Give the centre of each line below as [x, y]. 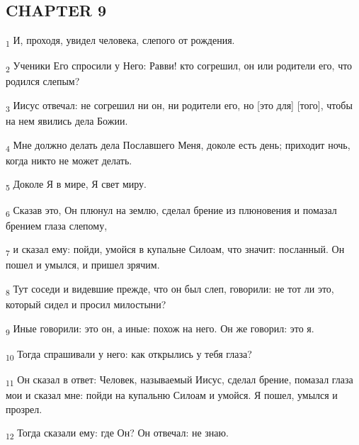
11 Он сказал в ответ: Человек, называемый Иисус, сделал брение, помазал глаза [179, 380]
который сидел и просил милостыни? [86, 304]
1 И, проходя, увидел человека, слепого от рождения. [120, 41]
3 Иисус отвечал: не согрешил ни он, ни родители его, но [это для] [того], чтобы [179, 106]
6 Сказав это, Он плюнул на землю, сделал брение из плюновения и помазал [171, 210]
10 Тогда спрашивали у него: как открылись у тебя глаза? [129, 354]
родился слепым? [43, 81]
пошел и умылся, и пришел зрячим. [83, 265]
